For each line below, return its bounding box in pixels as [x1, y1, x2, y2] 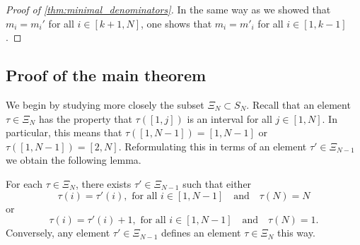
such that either [182, 176, 252, 191]
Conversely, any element [6, 225, 110, 240]
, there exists [75, 176, 132, 191]
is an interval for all [187, 111, 272, 126]
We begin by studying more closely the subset [6, 97, 204, 112]
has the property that [38, 111, 132, 126]
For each [6, 176, 42, 191]
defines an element [161, 225, 241, 240]
